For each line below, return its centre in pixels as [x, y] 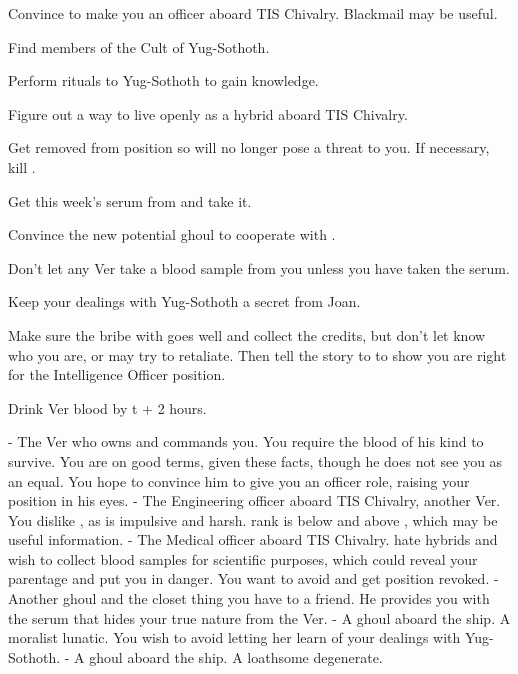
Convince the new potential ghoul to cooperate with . [172, 234]
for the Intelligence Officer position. [117, 374]
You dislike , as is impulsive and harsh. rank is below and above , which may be [253, 519]
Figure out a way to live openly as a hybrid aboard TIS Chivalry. [208, 113]
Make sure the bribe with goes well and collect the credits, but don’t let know [247, 334]
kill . [22, 166]
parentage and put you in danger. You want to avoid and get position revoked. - [253, 578]
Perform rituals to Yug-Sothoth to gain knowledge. [163, 80]
